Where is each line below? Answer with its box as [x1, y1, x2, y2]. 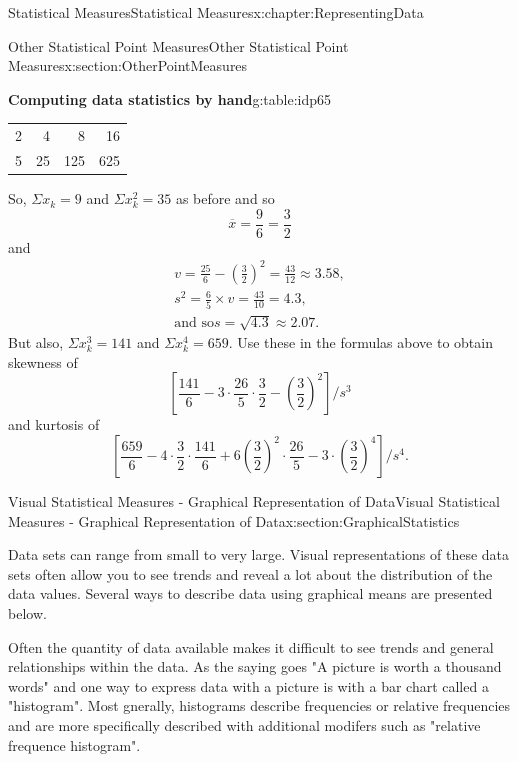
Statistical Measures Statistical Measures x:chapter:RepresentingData [8, 2, 424, 22]
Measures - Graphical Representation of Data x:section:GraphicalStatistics [8, 510, 460, 531]
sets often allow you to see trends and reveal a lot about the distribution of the [8, 563, 493, 584]
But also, [8, 332, 64, 353]
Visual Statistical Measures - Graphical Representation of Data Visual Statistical [8, 491, 500, 512]
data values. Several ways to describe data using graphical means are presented [8, 583, 493, 604]
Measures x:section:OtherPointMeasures [8, 55, 248, 76]
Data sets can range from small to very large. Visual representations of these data [8, 544, 510, 565]
